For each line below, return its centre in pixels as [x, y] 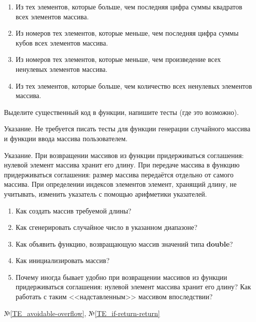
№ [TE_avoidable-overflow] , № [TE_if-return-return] [82, 313]
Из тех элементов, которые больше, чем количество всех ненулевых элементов [134, 85]
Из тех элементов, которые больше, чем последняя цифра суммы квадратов [129, 6]
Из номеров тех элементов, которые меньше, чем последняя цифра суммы [127, 33]
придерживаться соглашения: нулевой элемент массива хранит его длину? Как [133, 287]
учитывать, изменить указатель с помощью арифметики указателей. [106, 193]
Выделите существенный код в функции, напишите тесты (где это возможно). [122, 112]
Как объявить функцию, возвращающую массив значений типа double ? [124, 243]
